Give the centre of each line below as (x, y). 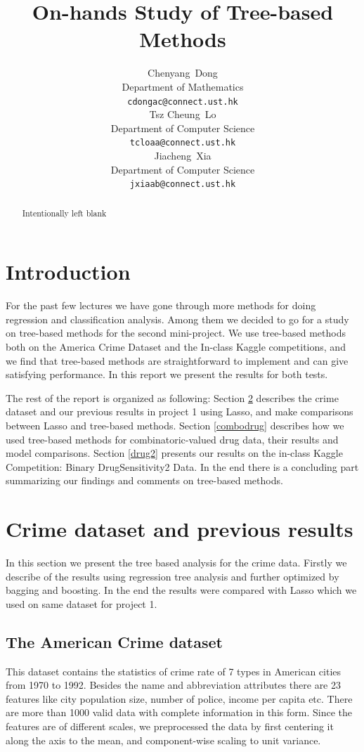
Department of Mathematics (183, 86)
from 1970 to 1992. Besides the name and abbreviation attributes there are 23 (173, 685)
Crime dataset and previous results (180, 529)
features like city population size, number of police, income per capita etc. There (179, 698)
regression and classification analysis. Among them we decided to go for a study (177, 319)
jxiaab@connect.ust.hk (183, 184)
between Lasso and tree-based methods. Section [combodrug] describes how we (175, 425)
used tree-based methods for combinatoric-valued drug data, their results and (172, 439)
